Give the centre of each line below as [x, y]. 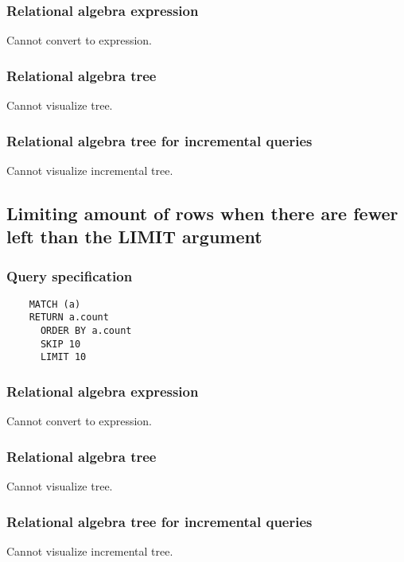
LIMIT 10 [63, 357]
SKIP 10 [60, 344]
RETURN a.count [69, 318]
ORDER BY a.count [86, 331]
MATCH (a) [55, 304]
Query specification [70, 275]
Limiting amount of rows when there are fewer [202, 213]
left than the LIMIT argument [134, 236]
